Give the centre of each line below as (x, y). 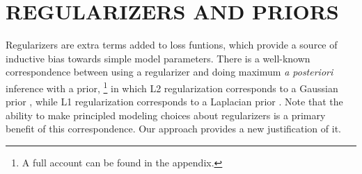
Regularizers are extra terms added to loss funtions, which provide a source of (172, 45)
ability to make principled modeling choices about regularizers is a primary (166, 115)
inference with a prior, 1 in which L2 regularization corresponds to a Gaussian (172, 87)
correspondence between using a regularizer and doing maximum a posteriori (170, 72)
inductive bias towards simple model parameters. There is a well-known (158, 58)
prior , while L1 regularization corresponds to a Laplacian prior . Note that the (174, 102)
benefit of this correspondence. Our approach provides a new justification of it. (173, 129)
